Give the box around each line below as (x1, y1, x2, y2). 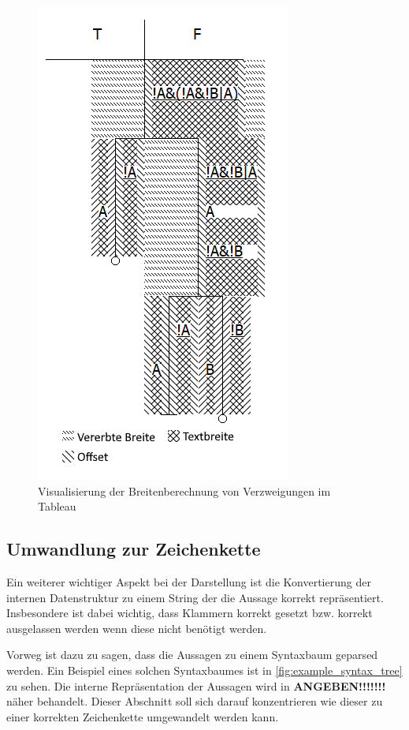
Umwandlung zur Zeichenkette (6, 537, 261, 561)
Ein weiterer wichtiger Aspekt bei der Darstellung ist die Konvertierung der (6, 573, 371, 590)
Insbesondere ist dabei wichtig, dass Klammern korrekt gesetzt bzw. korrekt (6, 605, 373, 621)
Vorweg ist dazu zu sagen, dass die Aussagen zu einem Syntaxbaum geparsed (6, 646, 378, 663)
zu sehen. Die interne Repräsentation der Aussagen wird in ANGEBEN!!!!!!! (6, 677, 386, 694)
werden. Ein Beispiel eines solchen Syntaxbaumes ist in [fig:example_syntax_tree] (6, 661, 403, 678)
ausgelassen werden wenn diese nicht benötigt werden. (6, 620, 267, 636)
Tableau (38, 498, 76, 515)
